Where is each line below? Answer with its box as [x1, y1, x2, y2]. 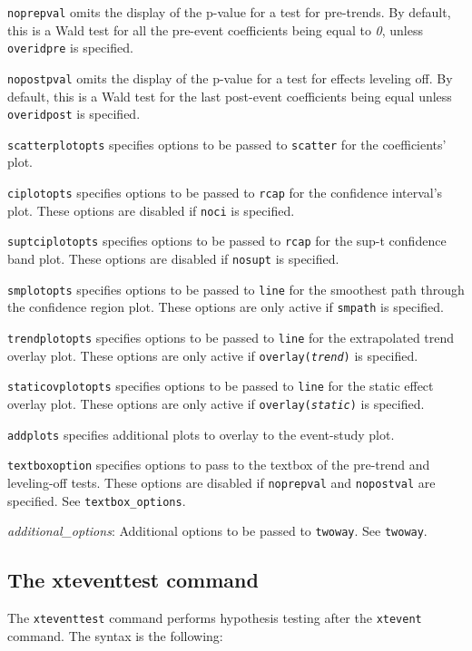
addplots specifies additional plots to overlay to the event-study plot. [7, 424, 395, 443]
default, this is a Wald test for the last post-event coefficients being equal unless [7, 86, 452, 105]
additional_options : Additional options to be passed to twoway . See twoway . [7, 521, 428, 540]
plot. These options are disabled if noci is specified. [7, 200, 295, 219]
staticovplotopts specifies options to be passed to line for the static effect [7, 376, 434, 395]
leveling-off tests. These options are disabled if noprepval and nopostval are [7, 472, 436, 491]
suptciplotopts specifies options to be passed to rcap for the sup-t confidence [7, 231, 447, 250]
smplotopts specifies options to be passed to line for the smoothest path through [7, 279, 465, 298]
